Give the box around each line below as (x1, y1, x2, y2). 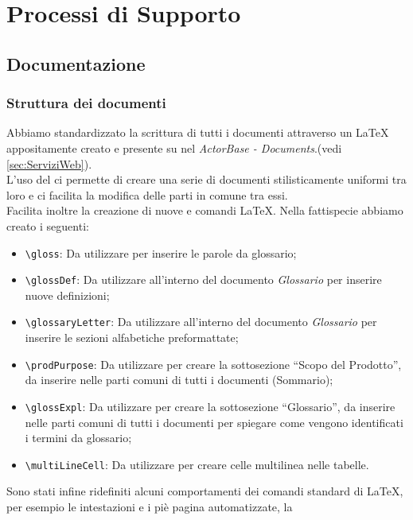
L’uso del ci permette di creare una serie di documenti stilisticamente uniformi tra (6, 171, 407, 188)
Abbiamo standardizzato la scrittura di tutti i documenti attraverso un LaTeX (6, 124, 389, 141)
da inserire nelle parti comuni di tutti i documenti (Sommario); (25, 371, 333, 388)
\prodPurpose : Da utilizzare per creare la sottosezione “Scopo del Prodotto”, (25, 355, 402, 372)
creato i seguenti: (6, 217, 89, 234)
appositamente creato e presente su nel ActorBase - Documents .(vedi (6, 139, 342, 156)
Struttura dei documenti (6, 93, 166, 113)
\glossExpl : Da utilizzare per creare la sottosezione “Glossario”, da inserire (25, 398, 395, 414)
